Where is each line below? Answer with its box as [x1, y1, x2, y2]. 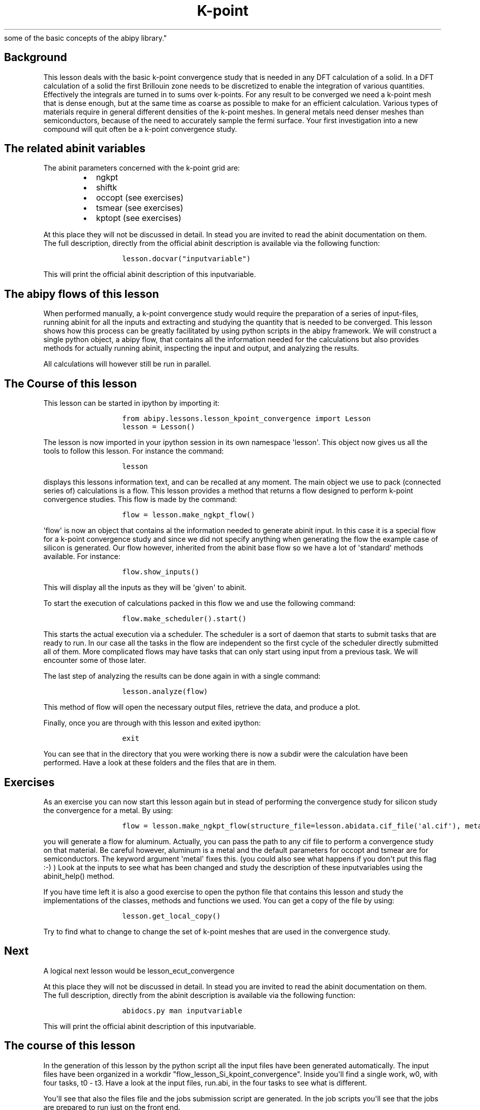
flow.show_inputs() [122, 568, 199, 576]
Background [4, 51, 67, 64]
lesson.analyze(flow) [122, 687, 208, 696]
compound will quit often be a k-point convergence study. [43, 124, 237, 133]
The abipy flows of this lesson [4, 287, 159, 300]
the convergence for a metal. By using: [43, 806, 173, 815]
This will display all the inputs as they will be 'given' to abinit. [43, 583, 247, 592]
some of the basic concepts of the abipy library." [4, 33, 167, 42]
